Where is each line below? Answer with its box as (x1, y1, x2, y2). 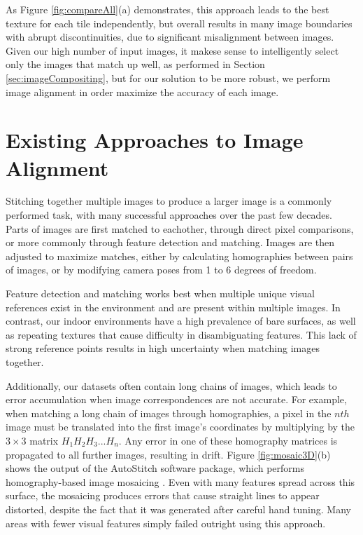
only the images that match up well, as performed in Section (6, 57, 265, 72)
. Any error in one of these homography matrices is (118, 433, 338, 447)
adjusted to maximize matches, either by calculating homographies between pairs (6, 248, 353, 263)
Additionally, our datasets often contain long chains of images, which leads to (6, 378, 337, 393)
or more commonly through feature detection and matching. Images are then (6, 235, 335, 250)
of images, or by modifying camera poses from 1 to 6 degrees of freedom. (6, 262, 317, 277)
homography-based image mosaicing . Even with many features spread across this (6, 474, 355, 489)
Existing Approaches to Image (6, 126, 304, 154)
